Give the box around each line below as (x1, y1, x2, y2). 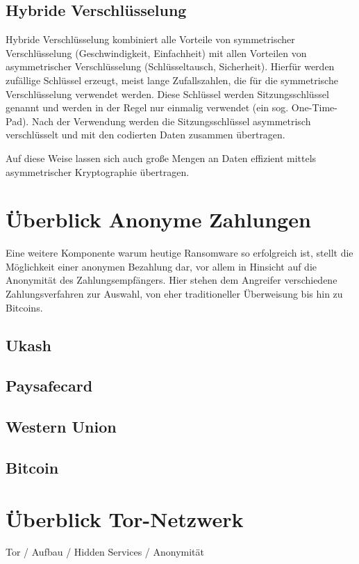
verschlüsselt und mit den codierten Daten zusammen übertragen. (6, 127, 285, 142)
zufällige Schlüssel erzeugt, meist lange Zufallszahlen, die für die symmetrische (6, 72, 338, 87)
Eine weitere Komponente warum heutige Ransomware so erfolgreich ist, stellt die (6, 245, 353, 260)
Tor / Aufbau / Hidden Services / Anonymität (6, 545, 205, 559)
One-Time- (291, 100, 337, 115)
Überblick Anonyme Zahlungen (6, 205, 311, 234)
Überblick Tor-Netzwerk (6, 504, 244, 533)
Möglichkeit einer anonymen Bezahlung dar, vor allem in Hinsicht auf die (6, 259, 317, 273)
